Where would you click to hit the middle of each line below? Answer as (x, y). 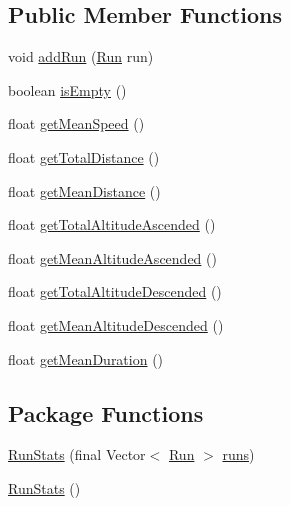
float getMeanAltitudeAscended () (112, 257)
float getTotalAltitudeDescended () (115, 291)
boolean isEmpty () (67, 89)
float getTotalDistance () (84, 156)
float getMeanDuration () (86, 358)
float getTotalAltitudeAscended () (112, 224)
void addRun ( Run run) (81, 56)
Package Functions (106, 412)
